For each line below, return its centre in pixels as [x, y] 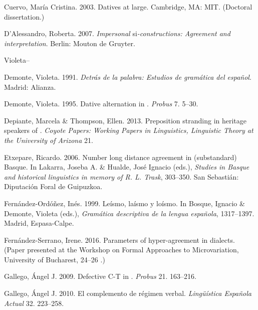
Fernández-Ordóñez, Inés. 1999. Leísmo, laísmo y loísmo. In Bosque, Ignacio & [124, 203]
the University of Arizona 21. [49, 140]
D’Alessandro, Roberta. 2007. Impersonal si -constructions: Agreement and [117, 33]
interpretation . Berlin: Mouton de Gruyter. [70, 43]
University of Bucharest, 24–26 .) [55, 259]
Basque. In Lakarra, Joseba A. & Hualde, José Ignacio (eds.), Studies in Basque [127, 167]
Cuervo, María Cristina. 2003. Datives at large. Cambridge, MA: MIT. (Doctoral [128, 7]
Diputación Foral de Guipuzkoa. [53, 186]
